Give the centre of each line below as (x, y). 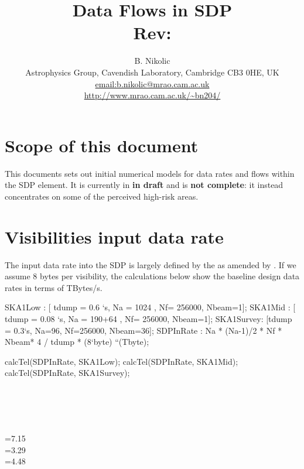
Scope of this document (102, 145)
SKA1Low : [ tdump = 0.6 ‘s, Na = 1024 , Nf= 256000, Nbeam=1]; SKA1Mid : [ (150, 307)
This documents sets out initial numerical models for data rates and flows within (150, 173)
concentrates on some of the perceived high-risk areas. (102, 196)
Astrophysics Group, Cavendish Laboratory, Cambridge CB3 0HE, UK (152, 72)
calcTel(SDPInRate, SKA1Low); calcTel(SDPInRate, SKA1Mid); (122, 361)
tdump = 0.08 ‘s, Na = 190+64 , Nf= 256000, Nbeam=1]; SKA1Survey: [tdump (148, 318)
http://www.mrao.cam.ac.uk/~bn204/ (152, 95)
